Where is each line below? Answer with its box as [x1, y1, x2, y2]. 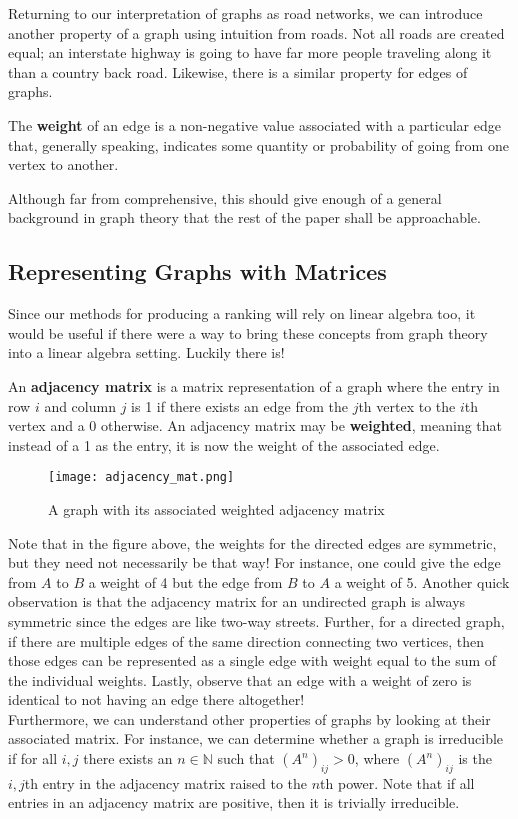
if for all [8, 748, 58, 769]
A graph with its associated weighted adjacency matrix [48, 498, 385, 519]
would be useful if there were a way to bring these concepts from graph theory [8, 322, 488, 343]
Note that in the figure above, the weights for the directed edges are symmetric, [8, 532, 497, 553]
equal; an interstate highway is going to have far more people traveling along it [8, 42, 492, 63]
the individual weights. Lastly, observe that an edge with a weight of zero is [8, 669, 472, 690]
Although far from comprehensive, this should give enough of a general [8, 187, 442, 208]
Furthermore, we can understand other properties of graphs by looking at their [8, 708, 491, 729]
